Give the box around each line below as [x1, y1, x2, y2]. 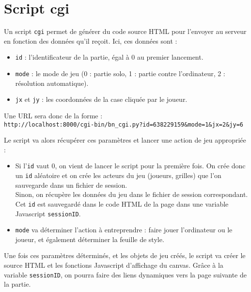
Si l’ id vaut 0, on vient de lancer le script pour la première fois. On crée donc [15, 161, 246, 171]
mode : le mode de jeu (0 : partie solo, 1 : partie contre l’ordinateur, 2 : [15, 68, 225, 79]
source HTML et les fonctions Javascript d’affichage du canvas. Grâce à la [4, 260, 223, 270]
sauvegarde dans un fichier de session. [15, 179, 127, 190]
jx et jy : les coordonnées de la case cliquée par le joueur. [15, 94, 188, 104]
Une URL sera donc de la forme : [4, 110, 103, 120]
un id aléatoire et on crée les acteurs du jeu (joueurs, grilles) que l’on [15, 170, 221, 180]
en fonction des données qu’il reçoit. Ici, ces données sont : [4, 35, 177, 46]
